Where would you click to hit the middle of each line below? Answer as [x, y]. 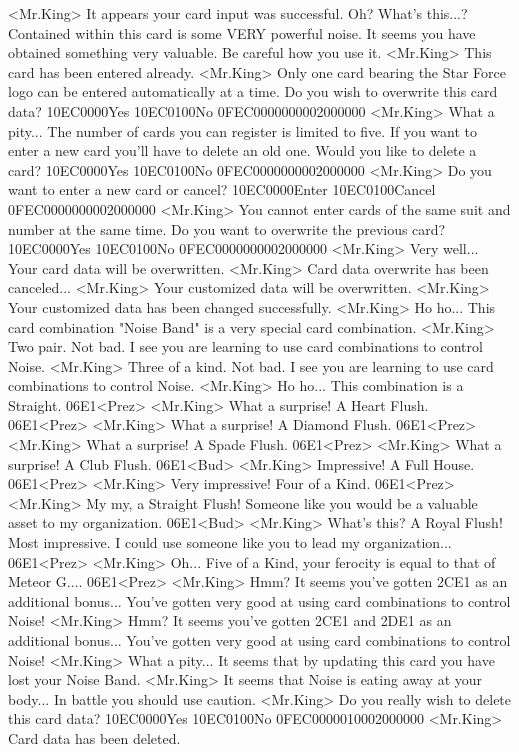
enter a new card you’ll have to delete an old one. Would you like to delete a [242, 150]
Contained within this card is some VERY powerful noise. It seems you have [242, 32]
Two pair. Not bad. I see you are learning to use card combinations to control [245, 346]
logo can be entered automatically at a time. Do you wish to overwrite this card [253, 91]
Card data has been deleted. [94, 737]
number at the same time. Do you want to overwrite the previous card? [227, 228]
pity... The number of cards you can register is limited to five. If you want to [242, 130]
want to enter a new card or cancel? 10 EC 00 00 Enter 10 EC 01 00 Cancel [222, 189]
